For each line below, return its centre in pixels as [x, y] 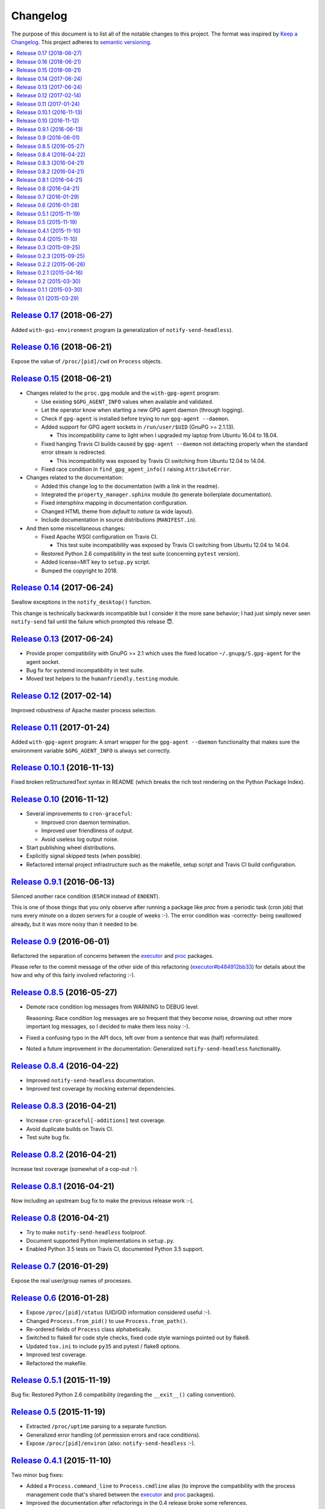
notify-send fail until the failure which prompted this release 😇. [92, 622]
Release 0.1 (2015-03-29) [48, 298]
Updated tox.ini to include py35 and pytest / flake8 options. [104, 1346]
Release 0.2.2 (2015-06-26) [51, 264]
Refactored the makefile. [57, 1363]
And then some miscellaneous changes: [76, 528]
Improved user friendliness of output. [87, 831]
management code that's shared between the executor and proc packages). [121, 1495]
